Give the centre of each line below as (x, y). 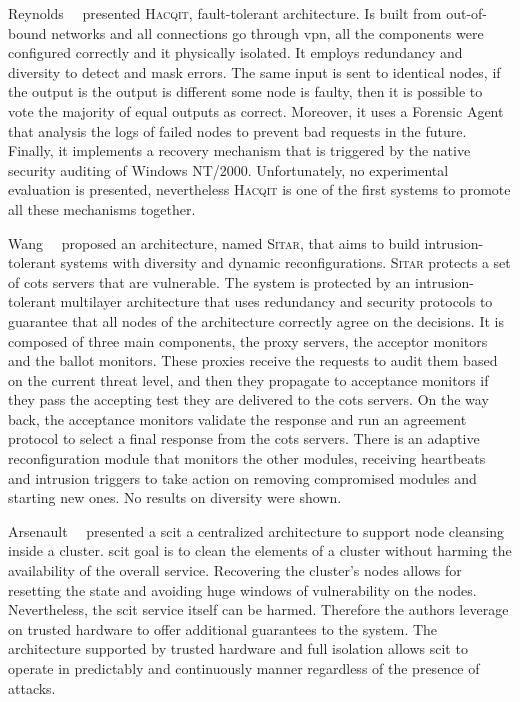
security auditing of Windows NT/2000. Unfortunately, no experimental (228, 169)
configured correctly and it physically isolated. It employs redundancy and (235, 52)
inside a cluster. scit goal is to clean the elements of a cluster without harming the (260, 550)
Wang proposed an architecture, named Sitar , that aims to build (214, 242)
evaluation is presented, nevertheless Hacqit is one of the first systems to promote (259, 189)
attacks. (32, 687)
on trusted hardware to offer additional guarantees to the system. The (223, 628)
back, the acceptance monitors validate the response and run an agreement (237, 418)
